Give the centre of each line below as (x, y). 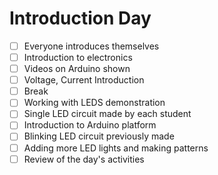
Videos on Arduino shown (77, 69)
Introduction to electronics (78, 57)
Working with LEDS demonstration (94, 103)
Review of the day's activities (84, 159)
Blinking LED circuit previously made (99, 136)
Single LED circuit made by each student (107, 114)
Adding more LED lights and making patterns (116, 148)
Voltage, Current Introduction (84, 80)
